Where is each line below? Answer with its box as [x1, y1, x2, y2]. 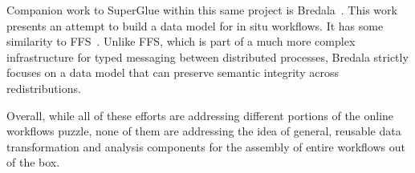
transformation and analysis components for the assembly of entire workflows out [6, 138, 405, 155]
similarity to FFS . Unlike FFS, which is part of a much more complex [6, 33, 356, 50]
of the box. [6, 154, 60, 171]
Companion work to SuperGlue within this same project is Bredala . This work [6, 2, 397, 18]
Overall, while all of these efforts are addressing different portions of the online [6, 107, 394, 123]
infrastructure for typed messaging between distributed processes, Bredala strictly [6, 48, 409, 65]
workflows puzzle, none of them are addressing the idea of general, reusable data [6, 123, 401, 139]
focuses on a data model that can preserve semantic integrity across [6, 64, 339, 81]
